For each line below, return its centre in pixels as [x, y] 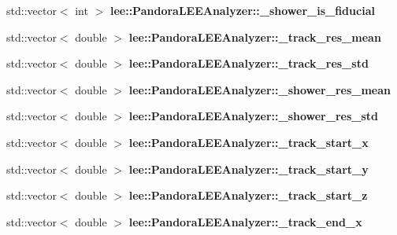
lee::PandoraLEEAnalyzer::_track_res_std [249, 63]
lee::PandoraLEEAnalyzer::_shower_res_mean [260, 89]
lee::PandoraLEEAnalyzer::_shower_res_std [254, 116]
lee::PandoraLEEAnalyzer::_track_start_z [248, 195]
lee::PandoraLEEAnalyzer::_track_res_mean [255, 37]
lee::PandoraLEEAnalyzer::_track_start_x [249, 142]
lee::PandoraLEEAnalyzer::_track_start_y [249, 169]
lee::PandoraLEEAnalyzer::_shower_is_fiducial [242, 10]
